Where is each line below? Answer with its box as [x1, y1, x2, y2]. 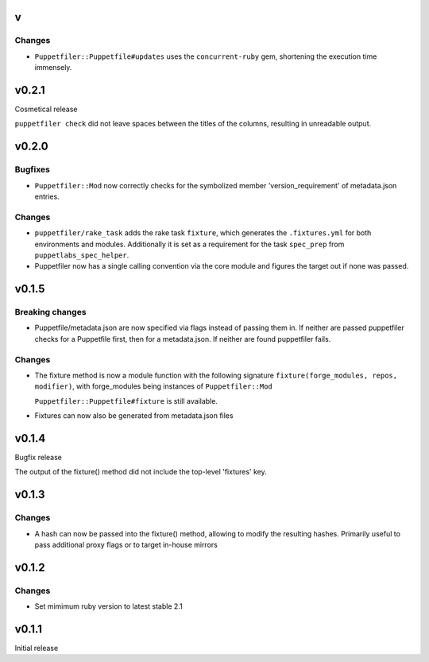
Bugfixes [14, 164, 51, 175]
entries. [34, 192, 60, 201]
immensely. [34, 63, 72, 72]
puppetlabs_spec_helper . [34, 250, 129, 260]
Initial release [14, 644, 59, 653]
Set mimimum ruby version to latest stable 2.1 [34, 602, 183, 611]
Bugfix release [14, 453, 63, 463]
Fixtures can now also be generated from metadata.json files [34, 411, 234, 420]
